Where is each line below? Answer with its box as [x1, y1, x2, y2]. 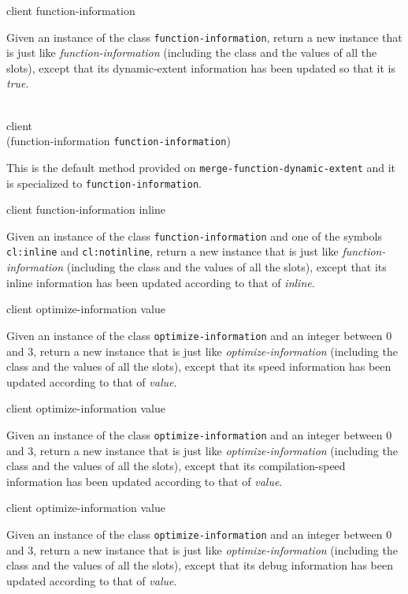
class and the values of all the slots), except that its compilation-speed [6, 458, 346, 474]
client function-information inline [6, 201, 165, 218]
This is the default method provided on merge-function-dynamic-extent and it [6, 159, 396, 175]
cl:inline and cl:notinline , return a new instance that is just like [6, 243, 339, 260]
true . [6, 75, 29, 92]
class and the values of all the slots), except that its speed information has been [6, 358, 391, 375]
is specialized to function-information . [6, 174, 202, 191]
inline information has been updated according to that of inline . [6, 274, 315, 290]
